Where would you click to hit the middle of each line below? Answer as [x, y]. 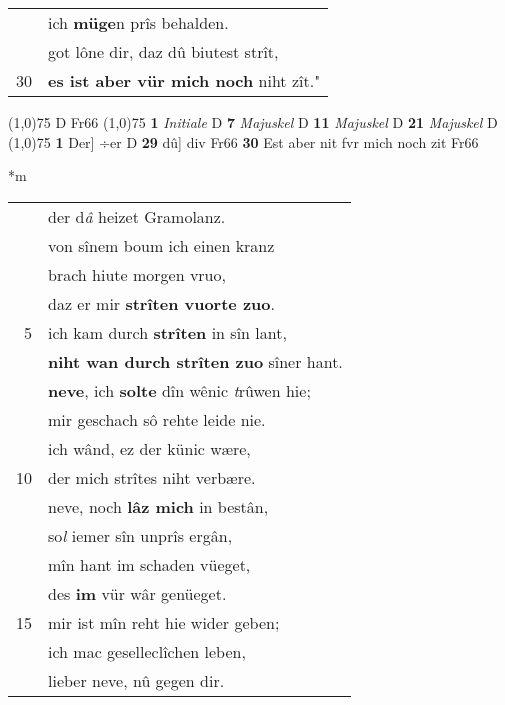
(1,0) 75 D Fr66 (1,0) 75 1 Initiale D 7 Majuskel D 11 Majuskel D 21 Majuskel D [253, 122]
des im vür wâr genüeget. [137, 593]
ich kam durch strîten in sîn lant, [167, 332]
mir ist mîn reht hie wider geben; [164, 622]
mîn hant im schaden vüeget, [149, 564]
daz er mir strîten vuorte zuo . [161, 303]
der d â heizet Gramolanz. [137, 216]
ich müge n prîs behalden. [138, 22]
